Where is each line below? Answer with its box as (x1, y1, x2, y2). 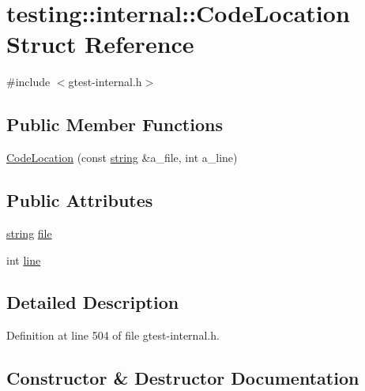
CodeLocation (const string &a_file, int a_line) (6, 149, 238, 166)
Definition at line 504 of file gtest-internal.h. (6, 327, 220, 344)
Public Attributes (6, 188, 153, 212)
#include (6, 73, 51, 90)
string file (6, 224, 52, 241)
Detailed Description (6, 290, 179, 314)
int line (6, 251, 41, 268)
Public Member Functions (6, 112, 223, 137)
